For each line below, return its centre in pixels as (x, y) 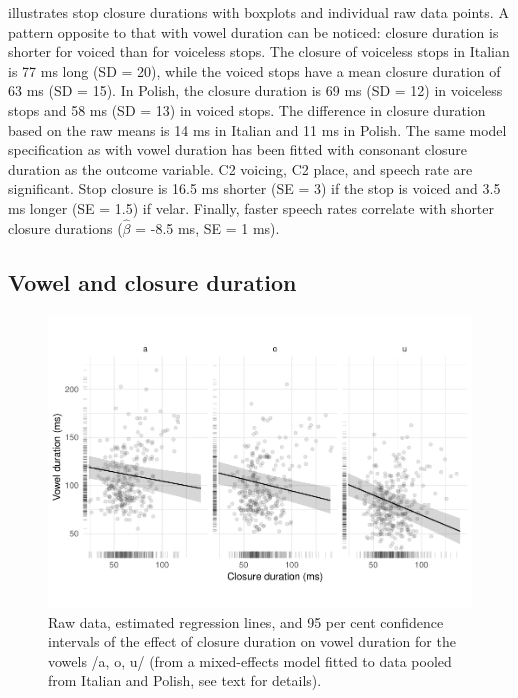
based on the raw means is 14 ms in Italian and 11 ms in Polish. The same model (257, 129)
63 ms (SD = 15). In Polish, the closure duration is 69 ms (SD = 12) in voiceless (255, 90)
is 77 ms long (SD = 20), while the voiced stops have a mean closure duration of (254, 70)
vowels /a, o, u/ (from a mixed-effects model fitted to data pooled (250, 660)
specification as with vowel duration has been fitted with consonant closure (237, 149)
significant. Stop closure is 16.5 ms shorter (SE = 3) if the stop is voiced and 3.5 (254, 188)
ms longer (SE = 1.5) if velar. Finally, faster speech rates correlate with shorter (251, 207)
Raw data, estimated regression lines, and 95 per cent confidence (246, 621)
